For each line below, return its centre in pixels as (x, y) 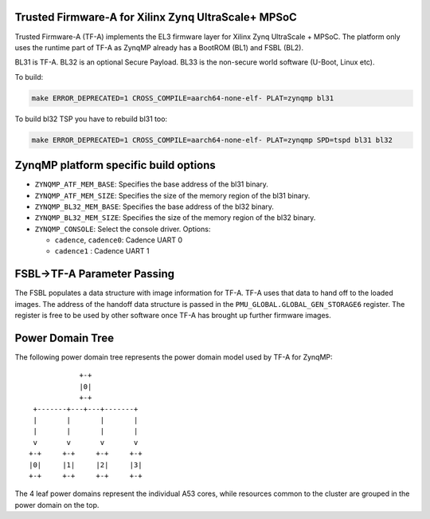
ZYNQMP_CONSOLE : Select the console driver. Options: (123, 229)
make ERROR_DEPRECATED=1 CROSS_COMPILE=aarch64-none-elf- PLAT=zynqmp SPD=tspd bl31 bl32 (212, 140)
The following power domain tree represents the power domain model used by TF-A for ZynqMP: (174, 357)
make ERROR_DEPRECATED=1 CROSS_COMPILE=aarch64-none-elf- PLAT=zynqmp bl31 (183, 98)
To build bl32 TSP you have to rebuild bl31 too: (91, 119)
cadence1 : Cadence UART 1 (102, 251)
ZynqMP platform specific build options (115, 165)
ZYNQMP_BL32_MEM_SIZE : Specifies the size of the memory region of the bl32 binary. (175, 218)
